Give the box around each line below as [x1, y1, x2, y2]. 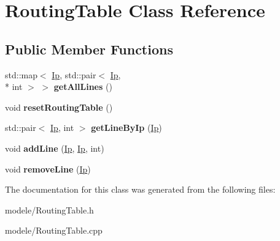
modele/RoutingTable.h [5, 203, 94, 216]
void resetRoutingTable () [5, 100, 113, 113]
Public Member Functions [5, 39, 173, 58]
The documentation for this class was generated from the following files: [5, 183, 276, 196]
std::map [5, 68, 37, 81]
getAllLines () [53, 80, 112, 93]
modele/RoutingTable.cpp [5, 224, 103, 237]
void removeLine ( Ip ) [5, 162, 91, 175]
